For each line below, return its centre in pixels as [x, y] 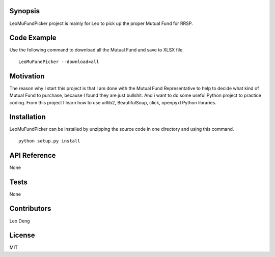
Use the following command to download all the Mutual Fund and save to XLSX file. [97, 50]
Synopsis [25, 11]
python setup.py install [49, 141]
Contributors [30, 209]
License [22, 235]
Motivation [27, 76]
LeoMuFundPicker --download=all [59, 62]
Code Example [33, 38]
